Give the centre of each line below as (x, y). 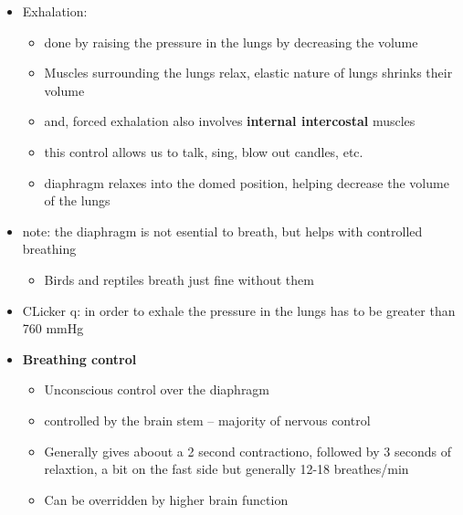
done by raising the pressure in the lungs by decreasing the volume (231, 42)
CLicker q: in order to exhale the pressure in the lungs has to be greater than (239, 310)
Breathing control (79, 358)
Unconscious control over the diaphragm (157, 389)
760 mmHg (53, 328)
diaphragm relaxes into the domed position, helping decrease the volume (247, 182)
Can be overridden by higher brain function (166, 499)
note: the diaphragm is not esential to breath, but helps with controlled (222, 231)
